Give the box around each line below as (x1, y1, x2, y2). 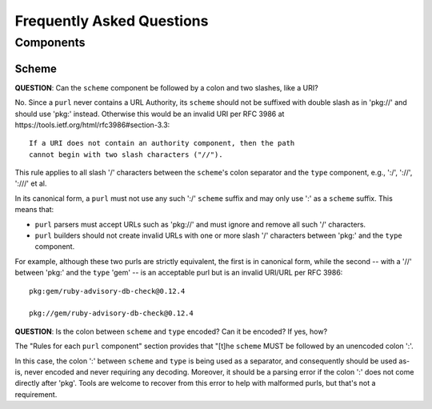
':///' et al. (14, 178, 47, 188)
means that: (14, 205, 54, 215)
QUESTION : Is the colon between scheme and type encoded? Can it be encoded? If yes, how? (14, 327, 328, 336)
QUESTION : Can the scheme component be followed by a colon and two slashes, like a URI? (14, 82, 319, 92)
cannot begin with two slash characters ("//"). (29, 150, 223, 159)
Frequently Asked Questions (14, 12, 209, 30)
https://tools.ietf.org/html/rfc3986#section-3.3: (14, 120, 170, 130)
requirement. (14, 389, 58, 399)
